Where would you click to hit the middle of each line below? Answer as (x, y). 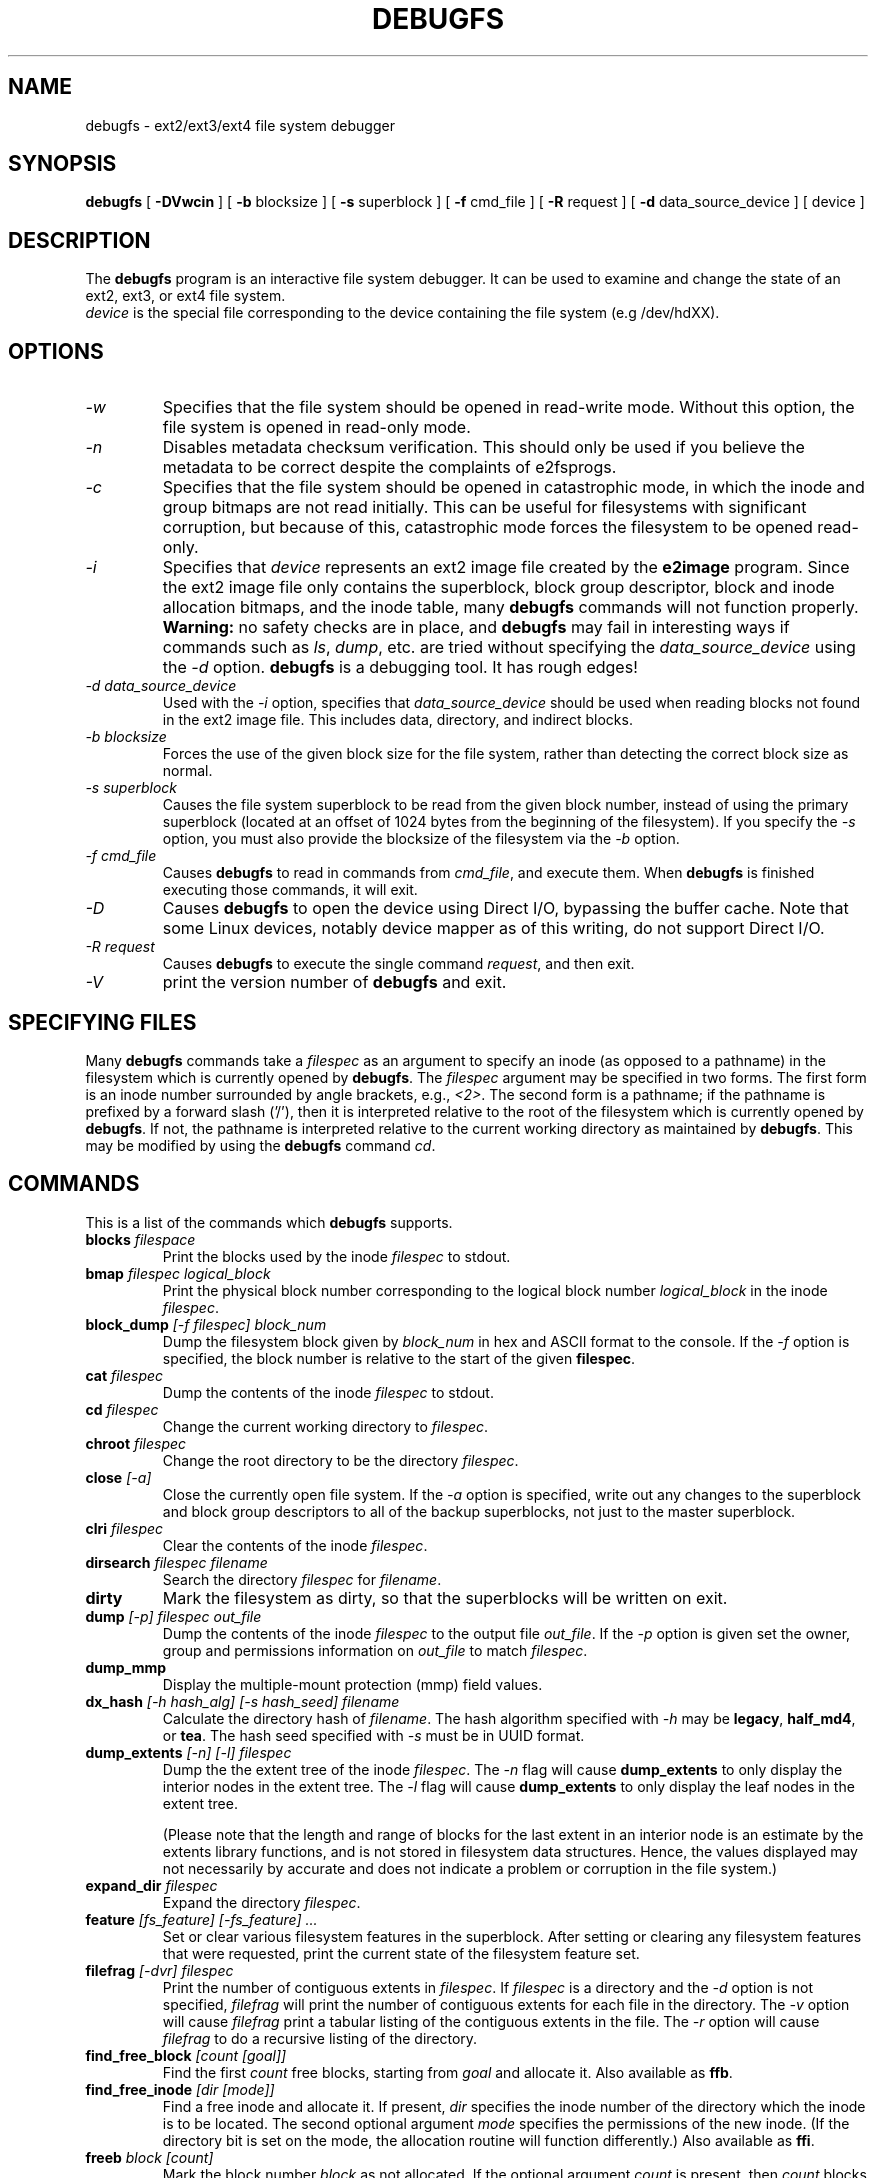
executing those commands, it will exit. (290, 890)
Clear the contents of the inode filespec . (295, 1545)
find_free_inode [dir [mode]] (180, 2089)
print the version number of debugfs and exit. (334, 982)
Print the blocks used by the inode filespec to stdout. (336, 1256)
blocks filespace (140, 1239)
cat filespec (124, 1375)
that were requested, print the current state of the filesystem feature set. (401, 1953)
